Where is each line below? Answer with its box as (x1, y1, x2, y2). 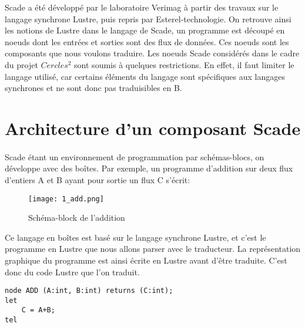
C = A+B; (21, 306, 55, 315)
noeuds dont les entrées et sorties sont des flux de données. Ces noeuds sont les (5, 35, 289, 48)
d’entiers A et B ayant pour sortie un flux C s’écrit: (5, 173, 190, 186)
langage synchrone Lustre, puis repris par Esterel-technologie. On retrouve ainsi (5, 12, 291, 25)
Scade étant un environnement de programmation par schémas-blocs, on (5, 150, 264, 163)
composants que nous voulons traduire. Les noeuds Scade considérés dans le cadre (5, 47, 300, 59)
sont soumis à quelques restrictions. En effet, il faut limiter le (74, 58, 294, 70)
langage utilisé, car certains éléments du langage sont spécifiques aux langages (5, 70, 285, 82)
